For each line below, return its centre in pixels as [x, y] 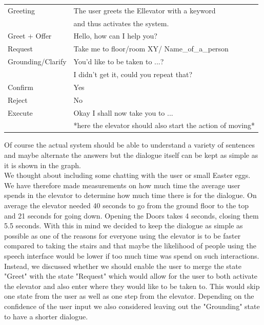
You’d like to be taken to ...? [119, 61]
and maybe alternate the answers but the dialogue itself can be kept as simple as [131, 155]
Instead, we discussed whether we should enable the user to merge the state [123, 266]
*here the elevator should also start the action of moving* [164, 125]
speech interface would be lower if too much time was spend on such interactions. [132, 255]
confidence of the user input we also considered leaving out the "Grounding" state [132, 306]
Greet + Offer [30, 36]
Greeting [22, 10]
